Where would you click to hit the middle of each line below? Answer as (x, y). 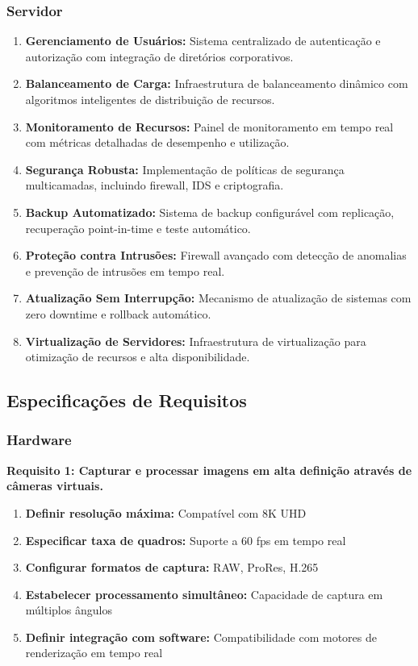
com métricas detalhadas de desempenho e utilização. (157, 142)
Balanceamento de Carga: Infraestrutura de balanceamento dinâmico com (217, 83)
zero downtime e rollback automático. (118, 313)
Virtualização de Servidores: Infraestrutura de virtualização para (196, 341)
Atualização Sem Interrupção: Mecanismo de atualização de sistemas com (218, 298)
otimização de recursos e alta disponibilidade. (138, 357)
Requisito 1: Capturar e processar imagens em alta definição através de (209, 470)
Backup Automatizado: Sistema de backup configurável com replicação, (210, 212)
